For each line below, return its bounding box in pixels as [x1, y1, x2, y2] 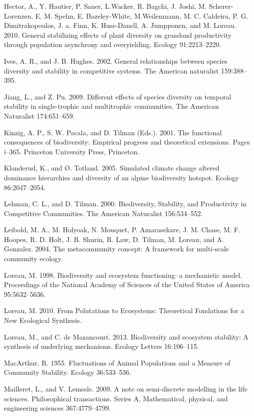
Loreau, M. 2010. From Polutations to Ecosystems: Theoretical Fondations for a [4, 305, 244, 316]
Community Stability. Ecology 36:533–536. [4, 367, 131, 377]
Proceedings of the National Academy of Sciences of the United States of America [4, 279, 250, 290]
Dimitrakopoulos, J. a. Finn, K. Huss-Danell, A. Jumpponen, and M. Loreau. [4, 20, 236, 30]
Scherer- [208, 1, 233, 11]
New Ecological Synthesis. [4, 315, 82, 325]
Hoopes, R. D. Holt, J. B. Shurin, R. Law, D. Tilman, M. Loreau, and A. [4, 234, 224, 244]
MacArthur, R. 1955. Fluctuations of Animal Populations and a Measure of [4, 357, 230, 367]
